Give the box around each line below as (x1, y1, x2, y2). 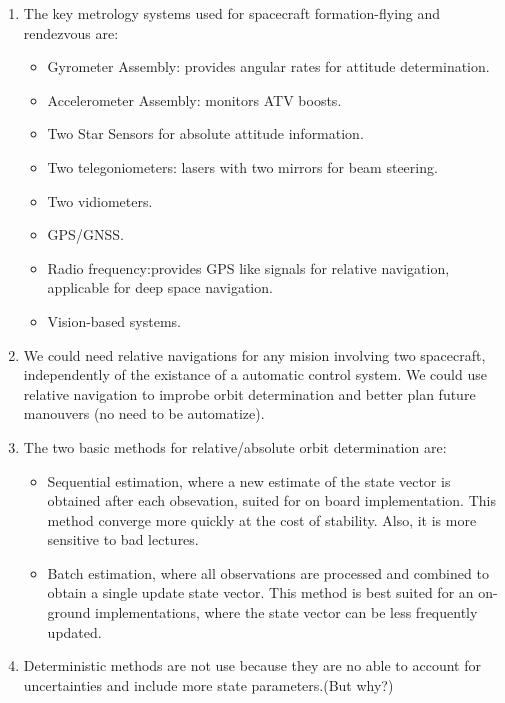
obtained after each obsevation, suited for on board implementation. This (47, 490, 496, 511)
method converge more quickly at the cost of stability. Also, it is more (47, 509, 477, 530)
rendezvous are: (23, 22, 119, 43)
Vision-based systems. (47, 310, 181, 331)
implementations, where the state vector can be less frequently (95, 602, 478, 623)
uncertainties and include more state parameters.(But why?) (23, 674, 394, 695)
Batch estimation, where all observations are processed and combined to (47, 562, 489, 583)
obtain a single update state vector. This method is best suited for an (47, 582, 474, 603)
